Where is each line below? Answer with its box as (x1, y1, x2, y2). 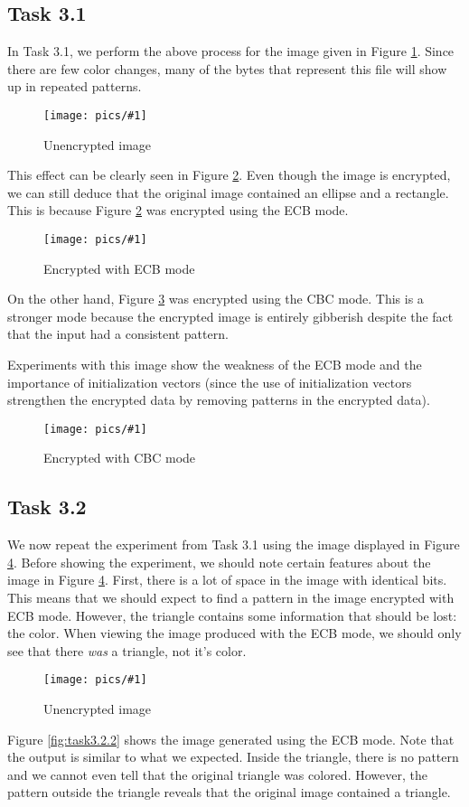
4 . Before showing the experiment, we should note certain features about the (7, 552, 431, 571)
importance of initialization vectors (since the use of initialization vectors (7, 372, 412, 391)
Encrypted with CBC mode (43, 448, 196, 467)
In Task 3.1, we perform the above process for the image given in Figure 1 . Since (7, 42, 455, 61)
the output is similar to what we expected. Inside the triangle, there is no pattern (7, 747, 459, 766)
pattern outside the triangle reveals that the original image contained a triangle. (7, 783, 451, 802)
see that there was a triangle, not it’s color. (7, 641, 247, 660)
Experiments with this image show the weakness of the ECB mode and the (7, 355, 422, 374)
